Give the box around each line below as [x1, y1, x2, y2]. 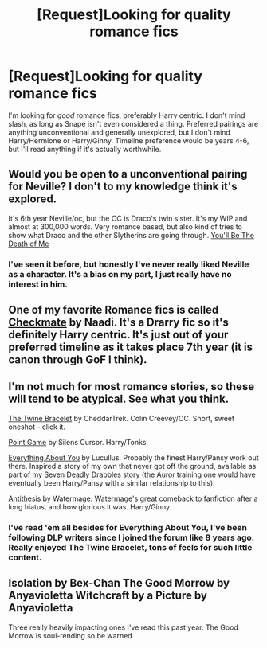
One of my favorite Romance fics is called [8, 303, 219, 317]
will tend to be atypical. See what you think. [8, 392, 230, 406]
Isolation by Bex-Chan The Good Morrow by [8, 576, 230, 590]
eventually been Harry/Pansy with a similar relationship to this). [8, 478, 215, 487]
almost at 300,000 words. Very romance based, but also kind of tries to [8, 221, 243, 232]
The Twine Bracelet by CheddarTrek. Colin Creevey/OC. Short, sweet [8, 413, 235, 423]
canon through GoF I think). [8, 353, 147, 367]
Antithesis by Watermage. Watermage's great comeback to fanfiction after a [8, 494, 258, 503]
